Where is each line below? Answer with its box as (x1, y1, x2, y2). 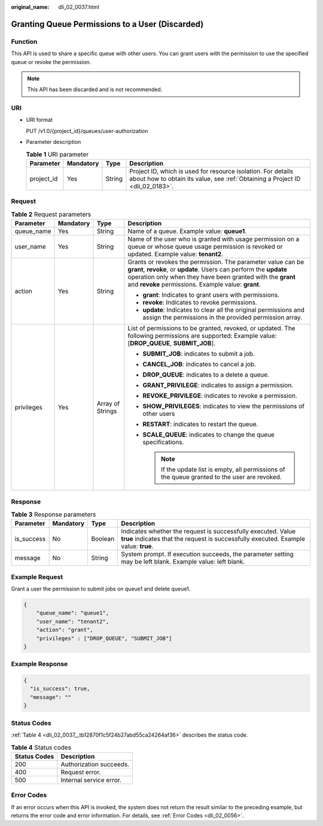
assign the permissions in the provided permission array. (142, 313, 302, 322)
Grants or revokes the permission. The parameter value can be (127, 258, 304, 266)
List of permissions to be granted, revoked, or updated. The (127, 324, 295, 333)
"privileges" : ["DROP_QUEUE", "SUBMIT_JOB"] (36, 635, 172, 641)
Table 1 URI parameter (26, 150, 89, 158)
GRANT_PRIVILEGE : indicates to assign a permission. (142, 381, 294, 390)
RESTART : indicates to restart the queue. (142, 420, 258, 429)
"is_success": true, (30, 685, 90, 692)
